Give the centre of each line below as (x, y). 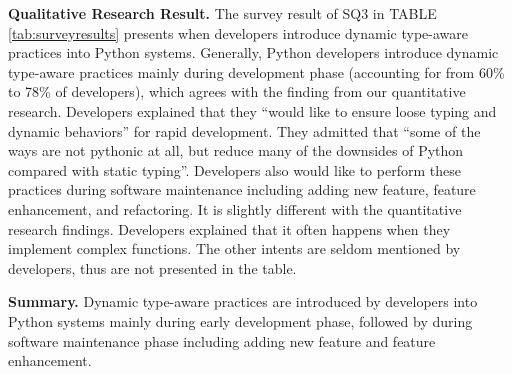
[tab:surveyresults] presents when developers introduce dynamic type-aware (238, 32)
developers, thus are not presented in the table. (152, 267)
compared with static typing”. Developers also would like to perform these (234, 169)
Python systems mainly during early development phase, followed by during (240, 320)
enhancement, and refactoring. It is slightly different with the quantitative (235, 208)
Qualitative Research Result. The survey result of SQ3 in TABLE (222, 13)
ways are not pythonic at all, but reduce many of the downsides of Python (236, 150)
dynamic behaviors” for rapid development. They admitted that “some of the (244, 130)
